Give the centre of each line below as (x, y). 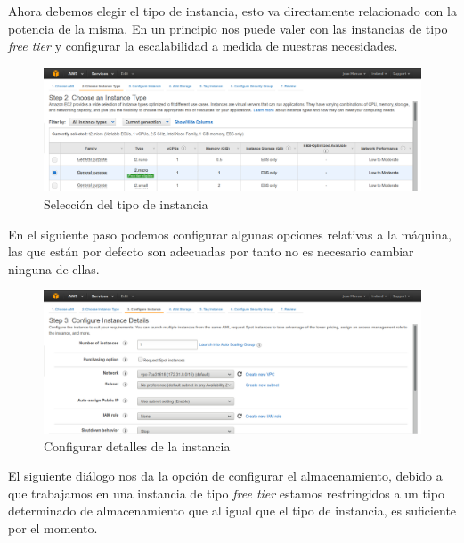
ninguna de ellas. (54, 268)
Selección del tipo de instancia (126, 203)
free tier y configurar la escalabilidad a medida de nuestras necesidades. (203, 46)
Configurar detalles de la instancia (137, 446)
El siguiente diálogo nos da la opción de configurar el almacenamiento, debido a (225, 476)
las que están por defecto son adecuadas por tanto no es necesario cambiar (211, 251)
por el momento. (53, 527)
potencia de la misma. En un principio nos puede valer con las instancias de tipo (228, 28)
